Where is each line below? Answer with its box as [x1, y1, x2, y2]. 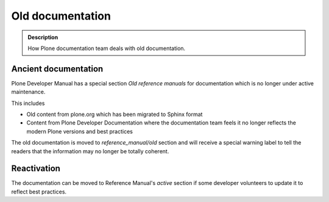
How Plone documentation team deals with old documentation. [27, 45, 186, 52]
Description [27, 34, 58, 41]
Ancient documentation [11, 63, 104, 74]
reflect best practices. [11, 188, 67, 195]
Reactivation [11, 164, 61, 174]
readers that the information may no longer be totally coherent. [11, 147, 169, 155]
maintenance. [11, 88, 46, 96]
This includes [11, 99, 45, 107]
